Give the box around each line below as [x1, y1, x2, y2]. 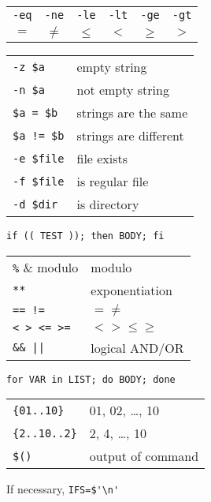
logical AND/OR [91, 338, 184, 357]
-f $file [13, 174, 65, 188]
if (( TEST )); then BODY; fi [6, 230, 165, 242]
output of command [89, 447, 199, 466]
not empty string [76, 81, 169, 99]
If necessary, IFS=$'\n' [6, 481, 120, 497]
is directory [76, 195, 139, 213]
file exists [76, 149, 128, 167]
